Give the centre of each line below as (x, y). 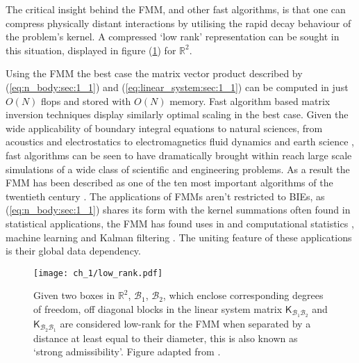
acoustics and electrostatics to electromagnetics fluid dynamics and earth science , (180, 142)
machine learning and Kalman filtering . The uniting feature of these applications (179, 237)
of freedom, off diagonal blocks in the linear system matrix (158, 308)
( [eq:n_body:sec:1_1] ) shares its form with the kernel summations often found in (178, 210)
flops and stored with (86, 100)
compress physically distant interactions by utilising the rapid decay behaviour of (178, 23)
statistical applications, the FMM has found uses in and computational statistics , (180, 223)
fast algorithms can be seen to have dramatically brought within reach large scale (179, 155)
